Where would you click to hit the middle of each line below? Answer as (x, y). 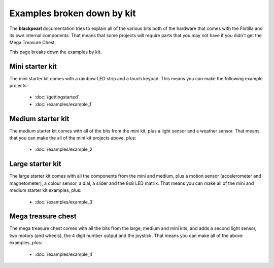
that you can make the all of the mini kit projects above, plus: (73, 138)
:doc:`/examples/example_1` (64, 104)
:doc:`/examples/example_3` (64, 202)
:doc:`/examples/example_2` (64, 149)
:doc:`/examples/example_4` (64, 254)
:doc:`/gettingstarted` (57, 97)
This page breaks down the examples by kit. (56, 52)
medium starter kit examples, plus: (45, 190)
